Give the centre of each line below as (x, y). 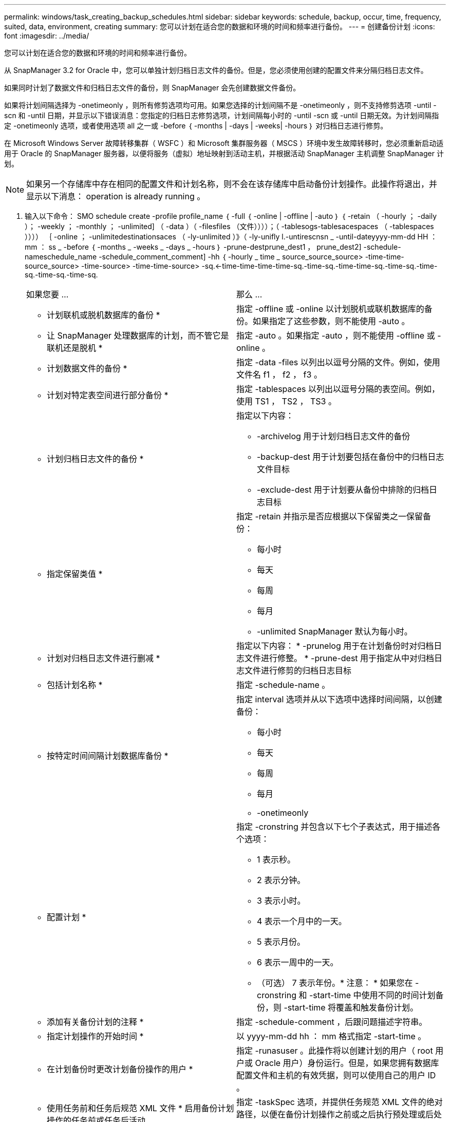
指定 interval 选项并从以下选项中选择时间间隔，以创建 (339, 699)
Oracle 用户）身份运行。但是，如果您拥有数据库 (347, 1063)
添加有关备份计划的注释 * (95, 1022)
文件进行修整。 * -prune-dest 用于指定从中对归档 (340, 658)
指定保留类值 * (75, 574)
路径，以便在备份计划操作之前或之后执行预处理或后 (335, 1114)
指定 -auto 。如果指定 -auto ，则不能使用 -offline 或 (336, 335)
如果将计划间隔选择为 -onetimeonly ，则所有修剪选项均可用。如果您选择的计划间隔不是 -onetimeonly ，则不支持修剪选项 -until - (220, 105)
